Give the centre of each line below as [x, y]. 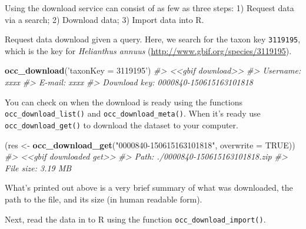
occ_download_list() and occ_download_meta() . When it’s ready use [133, 113]
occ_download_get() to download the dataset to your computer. [122, 125]
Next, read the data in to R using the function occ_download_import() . [135, 219]
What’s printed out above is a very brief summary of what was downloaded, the [149, 187]
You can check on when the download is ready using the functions [124, 102]
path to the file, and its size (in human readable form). [104, 199]
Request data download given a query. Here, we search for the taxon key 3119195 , [153, 39]
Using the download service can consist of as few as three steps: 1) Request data [149, 8]
